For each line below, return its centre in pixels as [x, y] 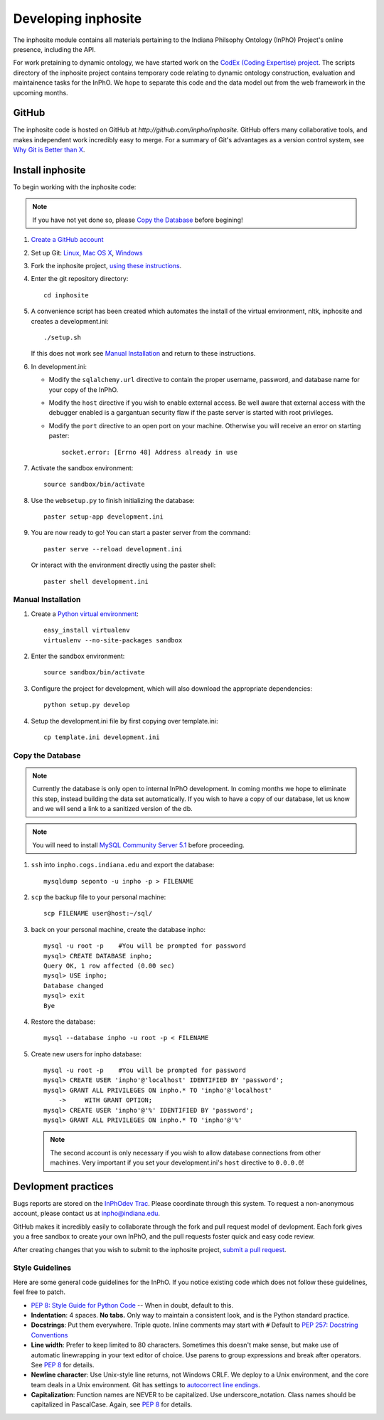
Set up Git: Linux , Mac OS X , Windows [87, 253]
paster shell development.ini [96, 581]
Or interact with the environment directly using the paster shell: [123, 565]
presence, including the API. [54, 49]
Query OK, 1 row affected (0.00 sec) [110, 965]
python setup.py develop [87, 705]
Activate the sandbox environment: [82, 468]
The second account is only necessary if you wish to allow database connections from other [186, 1153]
